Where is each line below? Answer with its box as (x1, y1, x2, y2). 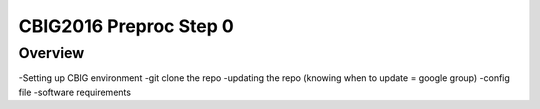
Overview (18, 44, 85, 62)
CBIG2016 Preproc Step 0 (18, 15, 234, 37)
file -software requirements (18, 86, 132, 98)
